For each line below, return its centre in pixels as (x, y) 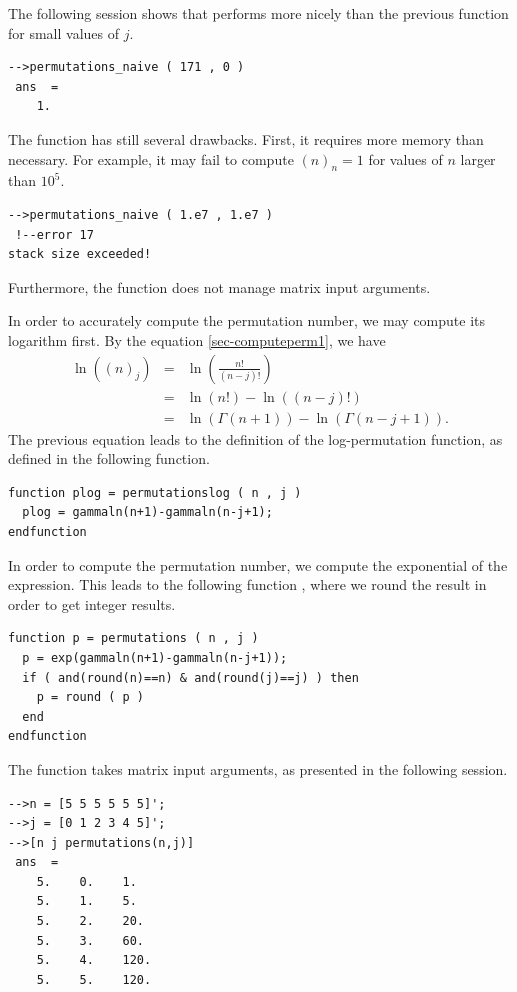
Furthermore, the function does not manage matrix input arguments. (219, 286)
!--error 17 (54, 234)
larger (478, 158)
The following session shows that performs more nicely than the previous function (258, 13)
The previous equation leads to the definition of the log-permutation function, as (255, 438)
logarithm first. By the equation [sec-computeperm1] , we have (197, 339)
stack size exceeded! (80, 254)
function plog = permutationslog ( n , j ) (155, 492)
